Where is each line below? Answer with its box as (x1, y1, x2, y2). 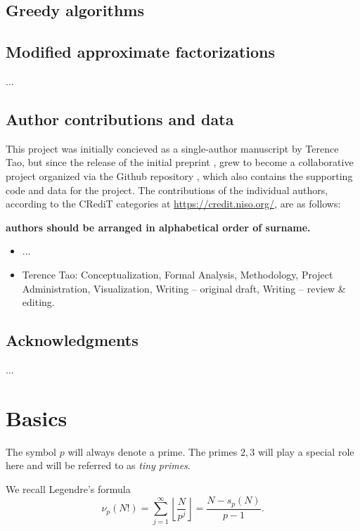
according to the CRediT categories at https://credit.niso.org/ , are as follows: (6, 196, 341, 211)
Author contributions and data (6, 108, 234, 129)
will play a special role (257, 444, 354, 459)
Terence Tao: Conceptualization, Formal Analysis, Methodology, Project (22, 267, 333, 281)
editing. (22, 295, 55, 309)
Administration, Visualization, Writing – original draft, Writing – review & (22, 281, 346, 295)
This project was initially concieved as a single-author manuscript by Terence (6, 141, 339, 155)
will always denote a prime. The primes (67, 444, 238, 459)
